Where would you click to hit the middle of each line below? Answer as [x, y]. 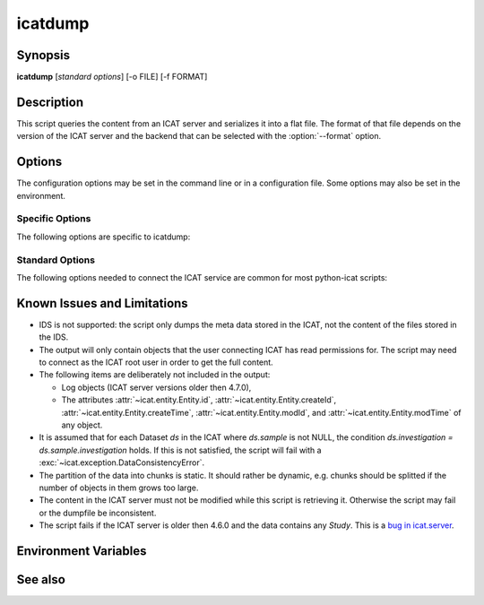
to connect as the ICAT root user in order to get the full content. [156, 362]
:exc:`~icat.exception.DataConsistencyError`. [122, 462]
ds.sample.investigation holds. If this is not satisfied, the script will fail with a [180, 450]
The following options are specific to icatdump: [104, 237]
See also [41, 579]
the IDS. [54, 337]
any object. [82, 425]
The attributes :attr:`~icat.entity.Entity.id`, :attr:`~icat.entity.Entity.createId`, [199, 400]
